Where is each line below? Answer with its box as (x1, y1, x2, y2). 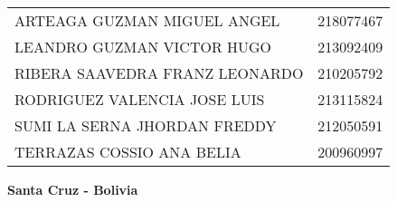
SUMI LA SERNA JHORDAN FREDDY (14, 115, 277, 136)
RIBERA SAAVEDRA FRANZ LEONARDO (14, 63, 304, 83)
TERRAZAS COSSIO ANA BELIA (14, 141, 241, 162)
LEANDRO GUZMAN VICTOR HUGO (14, 36, 272, 57)
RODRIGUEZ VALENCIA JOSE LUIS (14, 89, 265, 110)
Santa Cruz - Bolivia (7, 180, 138, 198)
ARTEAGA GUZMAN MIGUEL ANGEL (14, 10, 280, 31)
